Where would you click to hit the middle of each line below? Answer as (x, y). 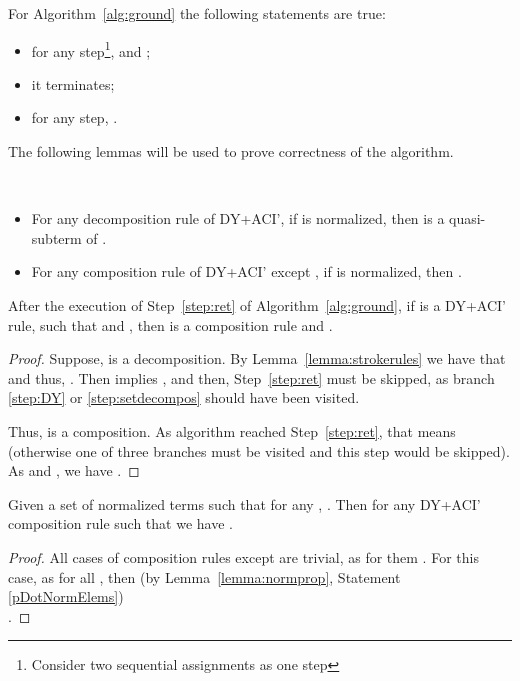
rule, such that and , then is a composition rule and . (170, 324)
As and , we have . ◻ (74, 470)
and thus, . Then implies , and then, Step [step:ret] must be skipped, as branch (251, 377)
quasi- (467, 218)
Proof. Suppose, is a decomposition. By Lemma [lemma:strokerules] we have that (257, 358)
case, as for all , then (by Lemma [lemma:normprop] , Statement (204, 576)
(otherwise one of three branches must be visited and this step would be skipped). (259, 450)
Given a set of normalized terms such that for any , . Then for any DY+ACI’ (244, 503)
